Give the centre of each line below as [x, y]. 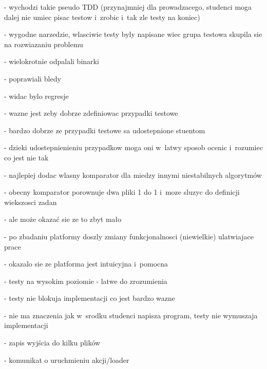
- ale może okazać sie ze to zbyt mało [63, 219]
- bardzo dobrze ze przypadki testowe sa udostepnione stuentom [105, 130]
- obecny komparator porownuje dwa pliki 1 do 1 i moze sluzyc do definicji [122, 192]
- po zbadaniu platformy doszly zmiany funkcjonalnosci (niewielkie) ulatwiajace [129, 236]
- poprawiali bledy [33, 78]
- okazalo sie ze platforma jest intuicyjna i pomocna [86, 264]
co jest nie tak [26, 157]
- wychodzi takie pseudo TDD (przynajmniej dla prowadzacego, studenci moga [128, 7]
